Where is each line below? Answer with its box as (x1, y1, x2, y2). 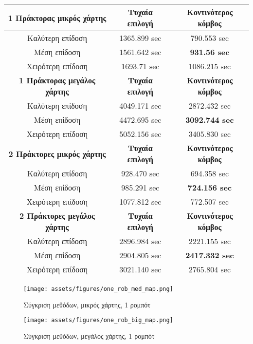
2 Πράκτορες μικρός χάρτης (8, 148, 106, 159)
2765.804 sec (188, 264, 231, 275)
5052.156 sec (119, 128, 162, 139)
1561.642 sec (119, 46, 162, 57)
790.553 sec (190, 32, 229, 43)
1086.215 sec (188, 60, 231, 72)
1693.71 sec (121, 60, 160, 72)
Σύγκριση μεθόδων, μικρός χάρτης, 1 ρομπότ (23, 299, 150, 309)
